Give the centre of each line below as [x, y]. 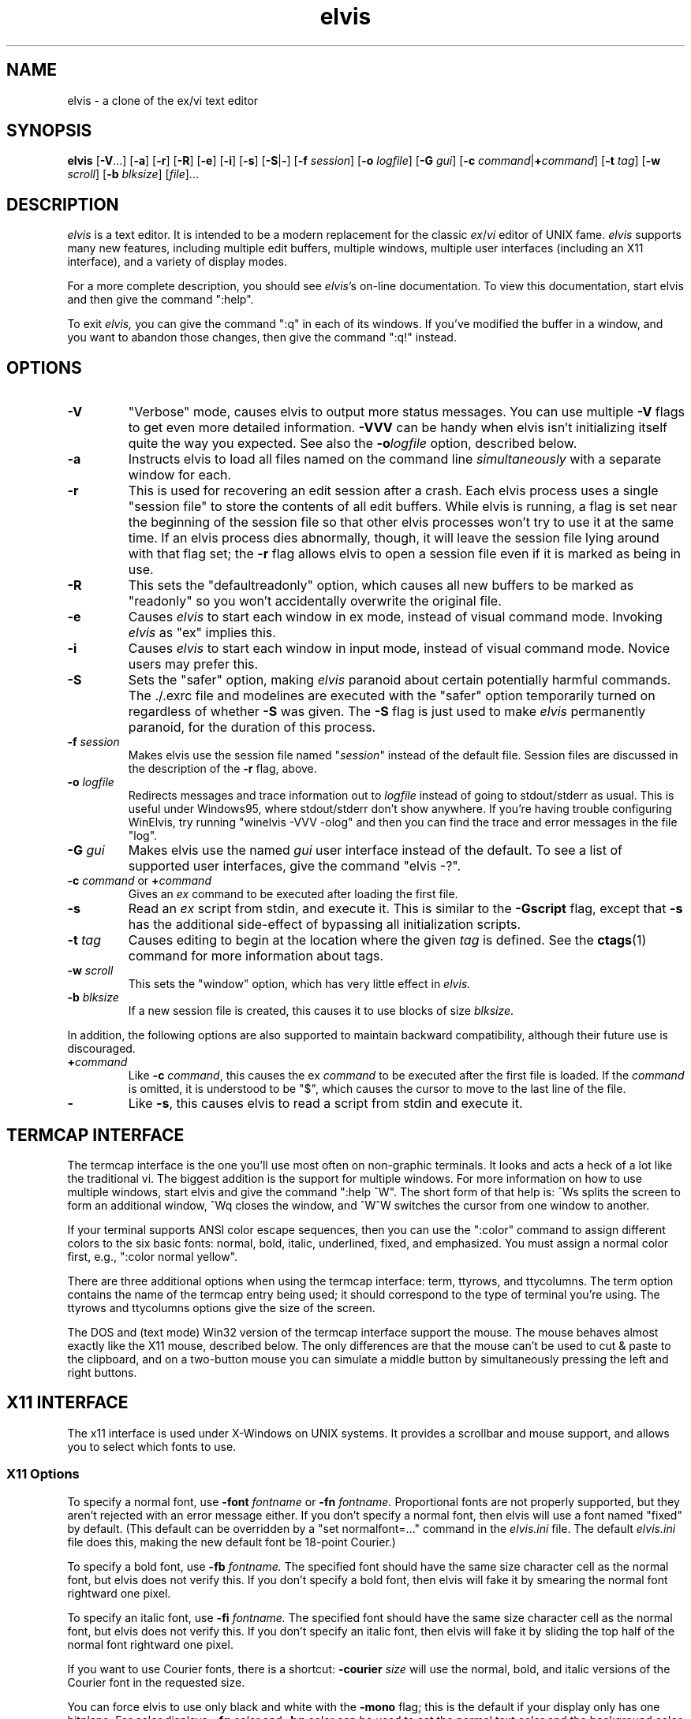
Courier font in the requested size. [156, 1682]
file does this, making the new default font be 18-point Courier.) [232, 1542]
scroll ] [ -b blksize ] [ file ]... [133, 174]
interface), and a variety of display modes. [177, 262]
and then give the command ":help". [161, 300]
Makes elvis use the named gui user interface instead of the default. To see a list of [375, 850]
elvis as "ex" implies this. [202, 633]
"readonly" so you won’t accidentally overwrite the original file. [315, 601]
